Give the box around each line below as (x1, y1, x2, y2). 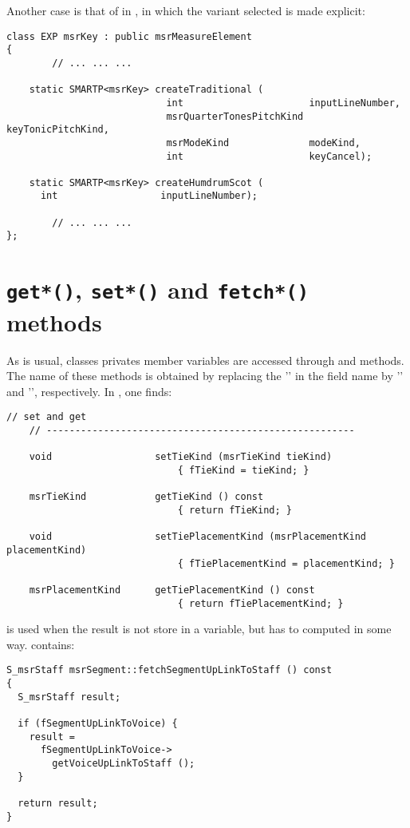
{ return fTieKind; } (177, 504, 292, 516)
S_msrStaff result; (18, 691, 121, 703)
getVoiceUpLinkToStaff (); (52, 757, 195, 769)
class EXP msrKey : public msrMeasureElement (6, 30, 252, 42)
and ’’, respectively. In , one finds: (6, 382, 172, 399)
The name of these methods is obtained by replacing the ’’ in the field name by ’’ (6, 367, 404, 384)
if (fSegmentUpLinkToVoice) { (18, 717, 178, 729)
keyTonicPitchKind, (6, 124, 109, 136)
